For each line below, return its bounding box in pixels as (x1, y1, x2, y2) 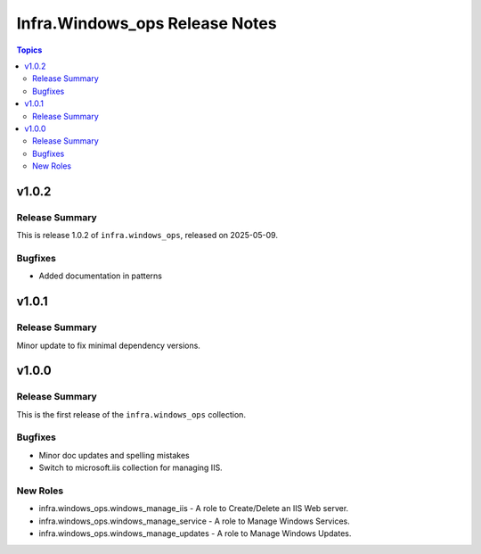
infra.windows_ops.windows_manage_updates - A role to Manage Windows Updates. (38, 528, 352, 539)
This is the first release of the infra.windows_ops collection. (16, 409, 247, 419)
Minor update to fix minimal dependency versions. (16, 340, 200, 351)
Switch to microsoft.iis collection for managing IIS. (38, 462, 223, 473)
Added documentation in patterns (38, 270, 163, 281)
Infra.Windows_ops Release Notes (16, 13, 277, 33)
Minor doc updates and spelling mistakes (38, 450, 191, 460)
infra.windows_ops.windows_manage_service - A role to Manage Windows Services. (38, 516, 351, 526)
